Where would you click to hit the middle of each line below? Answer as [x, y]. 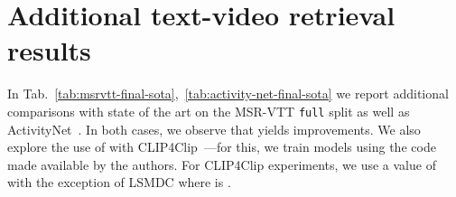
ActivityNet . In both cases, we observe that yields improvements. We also [214, 129]
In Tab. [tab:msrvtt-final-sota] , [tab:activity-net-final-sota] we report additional [228, 94]
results [49, 50]
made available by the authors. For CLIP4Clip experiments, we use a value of [222, 164]
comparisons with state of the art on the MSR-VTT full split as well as [209, 111]
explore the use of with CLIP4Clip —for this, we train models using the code [222, 147]
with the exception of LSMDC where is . [119, 182]
